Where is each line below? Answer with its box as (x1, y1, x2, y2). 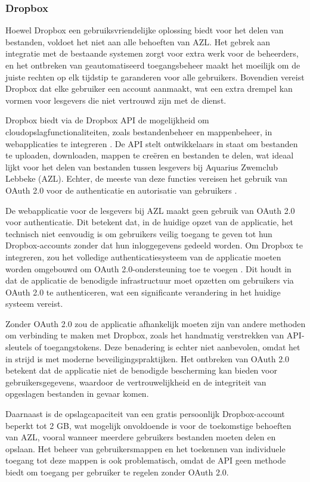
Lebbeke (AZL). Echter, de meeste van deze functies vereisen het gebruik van (5, 172, 287, 185)
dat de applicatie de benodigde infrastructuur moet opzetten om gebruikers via (5, 274, 294, 287)
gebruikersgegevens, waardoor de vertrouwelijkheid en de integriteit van (5, 375, 266, 388)
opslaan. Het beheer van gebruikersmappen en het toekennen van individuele (5, 442, 286, 455)
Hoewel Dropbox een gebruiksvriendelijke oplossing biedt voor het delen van (5, 24, 284, 36)
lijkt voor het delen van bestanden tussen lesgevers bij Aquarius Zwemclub (5, 160, 278, 173)
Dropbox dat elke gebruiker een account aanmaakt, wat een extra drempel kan (5, 82, 293, 95)
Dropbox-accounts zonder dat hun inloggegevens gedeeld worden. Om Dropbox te (5, 239, 303, 251)
